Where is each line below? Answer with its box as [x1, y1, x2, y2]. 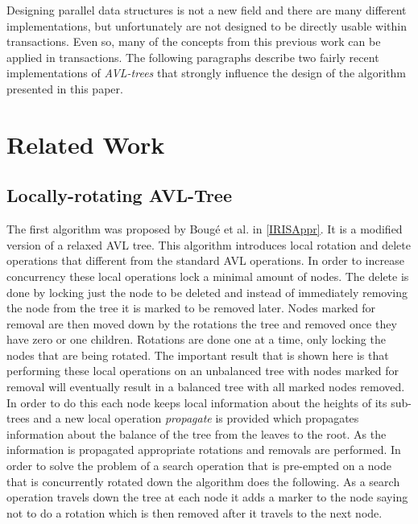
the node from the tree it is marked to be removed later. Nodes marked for [6, 299, 376, 316]
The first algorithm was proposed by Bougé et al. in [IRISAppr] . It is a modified [6, 221, 403, 237]
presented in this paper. [6, 80, 123, 97]
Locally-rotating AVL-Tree [6, 183, 232, 208]
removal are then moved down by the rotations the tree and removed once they [6, 315, 397, 332]
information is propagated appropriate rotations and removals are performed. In [6, 441, 401, 458]
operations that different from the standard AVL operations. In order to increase [6, 252, 404, 269]
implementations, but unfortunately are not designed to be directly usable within [6, 17, 408, 34]
